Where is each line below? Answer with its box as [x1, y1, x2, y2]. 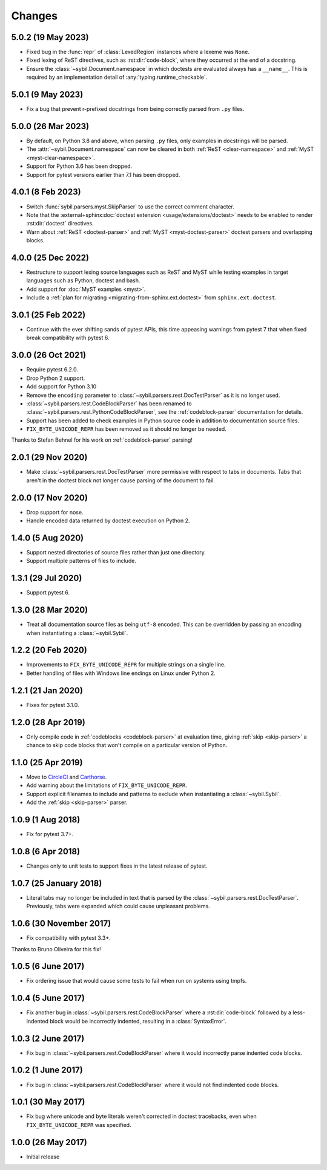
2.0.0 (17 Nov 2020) [11, 493, 88, 503]
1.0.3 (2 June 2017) [11, 1033, 85, 1043]
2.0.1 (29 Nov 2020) [11, 452, 88, 463]
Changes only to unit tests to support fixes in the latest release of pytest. [26, 862, 208, 869]
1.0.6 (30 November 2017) [11, 919, 111, 929]
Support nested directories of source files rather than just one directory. [26, 548, 206, 556]
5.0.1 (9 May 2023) [11, 90, 84, 100]
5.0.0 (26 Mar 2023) [11, 121, 90, 131]
